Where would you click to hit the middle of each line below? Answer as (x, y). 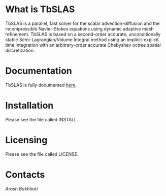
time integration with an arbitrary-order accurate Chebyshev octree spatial (83, 45)
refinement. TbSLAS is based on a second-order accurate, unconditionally (83, 34)
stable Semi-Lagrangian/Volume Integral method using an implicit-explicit (82, 40)
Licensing (26, 140)
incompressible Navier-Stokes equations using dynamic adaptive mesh (79, 28)
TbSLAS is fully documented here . (41, 85)
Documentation (39, 71)
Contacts (25, 174)
